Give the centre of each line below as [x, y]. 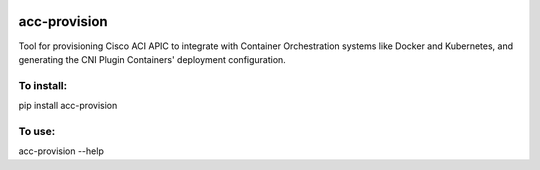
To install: [43, 85]
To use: [37, 131]
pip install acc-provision [68, 106]
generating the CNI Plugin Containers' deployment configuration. [152, 59]
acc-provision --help [61, 151]
